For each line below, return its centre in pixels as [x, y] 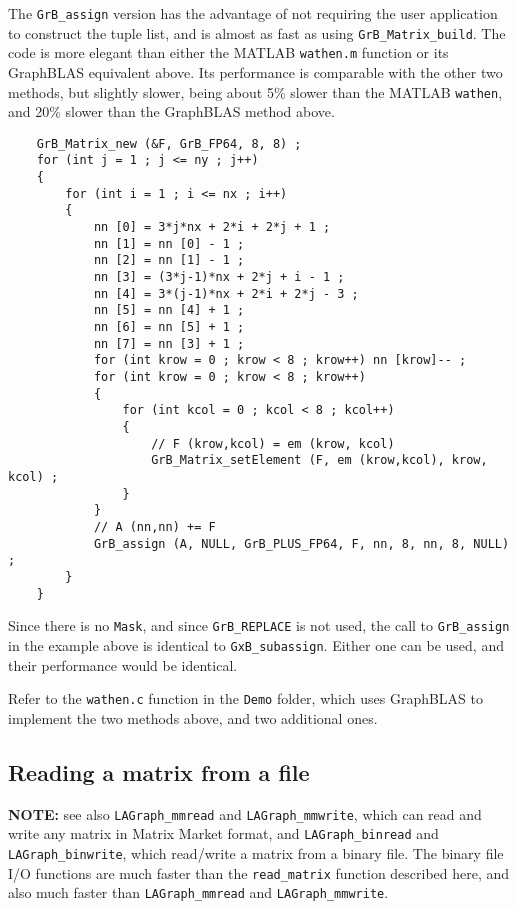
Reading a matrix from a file [159, 771]
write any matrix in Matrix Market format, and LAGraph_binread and [223, 833]
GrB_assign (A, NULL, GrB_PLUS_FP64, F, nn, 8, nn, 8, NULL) [301, 543]
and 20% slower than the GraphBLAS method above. [171, 111]
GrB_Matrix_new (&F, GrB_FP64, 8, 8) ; [169, 143]
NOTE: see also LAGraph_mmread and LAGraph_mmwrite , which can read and [245, 813]
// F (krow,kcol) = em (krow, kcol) [273, 443]
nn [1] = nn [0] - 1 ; [169, 243]
